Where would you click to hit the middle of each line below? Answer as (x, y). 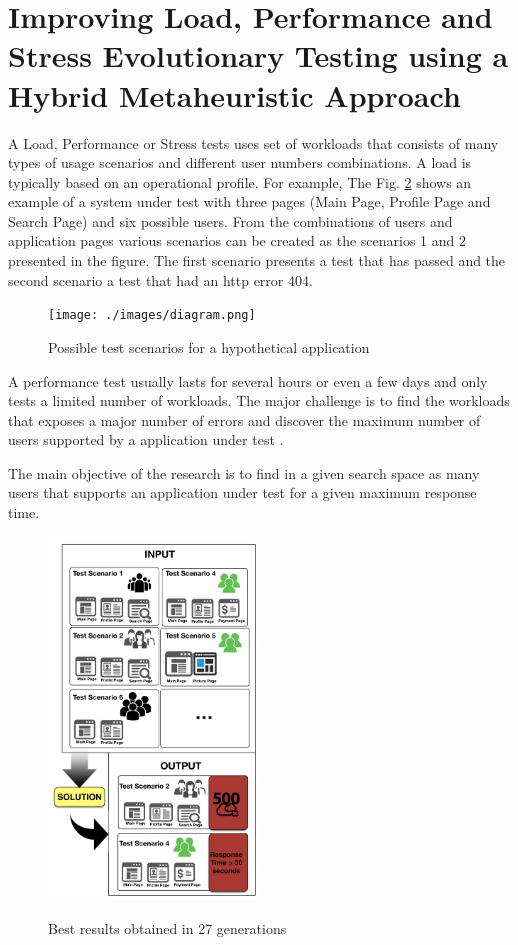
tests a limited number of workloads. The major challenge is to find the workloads (259, 400)
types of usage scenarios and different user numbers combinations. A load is (240, 162)
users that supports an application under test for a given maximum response (242, 492)
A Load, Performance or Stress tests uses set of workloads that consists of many (253, 142)
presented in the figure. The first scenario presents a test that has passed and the (257, 260)
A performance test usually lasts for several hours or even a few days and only (248, 380)
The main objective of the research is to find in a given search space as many (244, 472)
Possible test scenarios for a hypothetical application (209, 346)
